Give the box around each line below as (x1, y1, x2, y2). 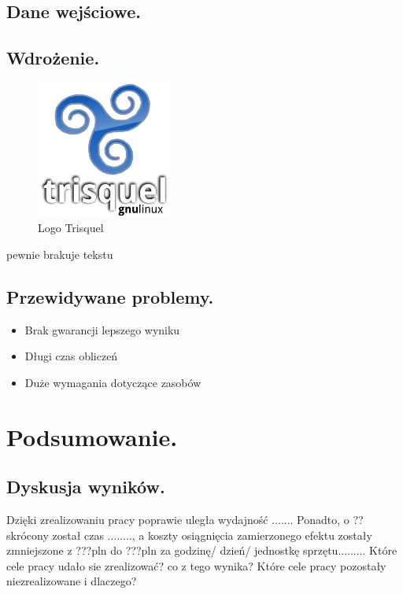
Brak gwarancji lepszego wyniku (24, 321, 180, 338)
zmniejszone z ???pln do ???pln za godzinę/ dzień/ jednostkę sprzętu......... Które (6, 542, 397, 559)
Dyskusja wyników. (6, 474, 165, 499)
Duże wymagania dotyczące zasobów (24, 374, 201, 390)
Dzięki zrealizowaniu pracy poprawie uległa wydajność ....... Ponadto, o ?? (6, 511, 364, 527)
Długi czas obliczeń (24, 348, 118, 364)
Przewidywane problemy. (6, 284, 214, 308)
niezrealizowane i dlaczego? (6, 573, 137, 589)
